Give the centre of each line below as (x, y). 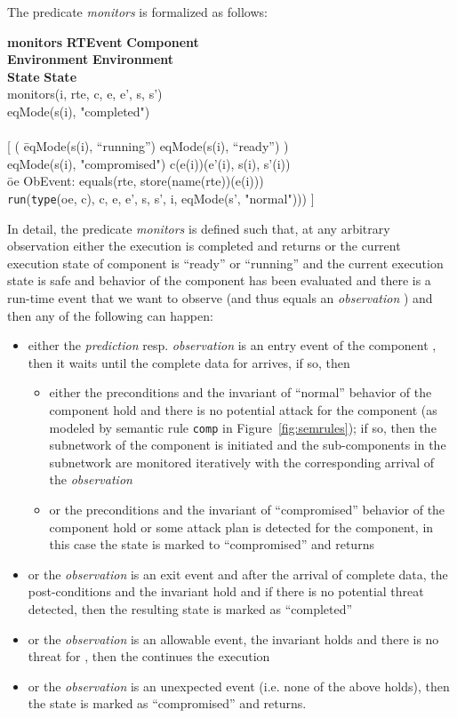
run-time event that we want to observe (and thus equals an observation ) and (220, 297)
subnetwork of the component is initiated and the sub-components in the (248, 445)
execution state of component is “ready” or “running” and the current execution (225, 263)
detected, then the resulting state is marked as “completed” (190, 608)
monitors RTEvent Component (103, 41)
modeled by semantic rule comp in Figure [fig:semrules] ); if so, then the (243, 427)
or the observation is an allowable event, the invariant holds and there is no (233, 638)
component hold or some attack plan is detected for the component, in (241, 527)
